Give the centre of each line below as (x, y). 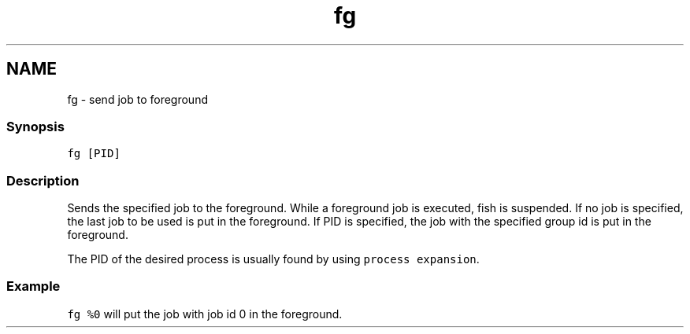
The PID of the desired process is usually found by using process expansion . (273, 259)
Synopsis (35, 126)
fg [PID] (94, 154)
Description (43, 180)
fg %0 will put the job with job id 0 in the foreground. (205, 314)
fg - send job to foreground (137, 99)
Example (33, 286)
